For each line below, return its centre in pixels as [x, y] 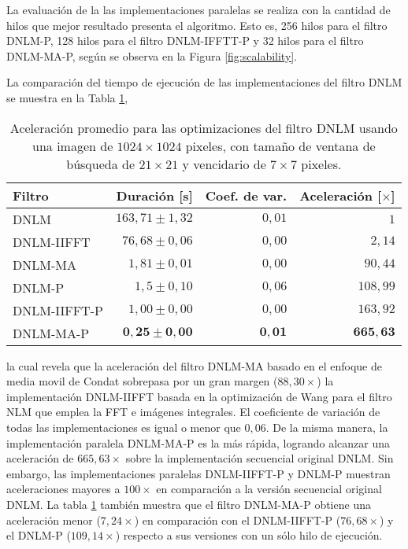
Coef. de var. [246, 195]
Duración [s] [154, 195]
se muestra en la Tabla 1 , [67, 97]
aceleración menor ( [54, 520]
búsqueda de [101, 164]
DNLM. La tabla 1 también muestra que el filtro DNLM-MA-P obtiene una [189, 504]
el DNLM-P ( [39, 535]
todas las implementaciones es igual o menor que [124, 427]
